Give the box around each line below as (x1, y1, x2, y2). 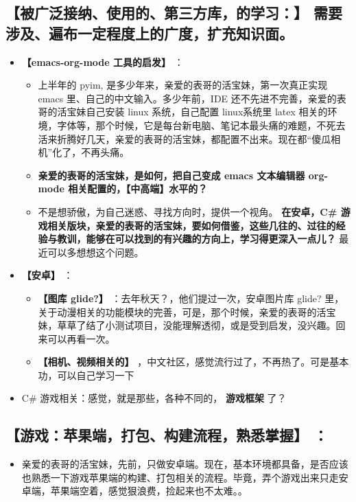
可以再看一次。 (47, 331, 115, 345)
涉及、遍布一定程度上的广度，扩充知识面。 (5, 22, 294, 43)
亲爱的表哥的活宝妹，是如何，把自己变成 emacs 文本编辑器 (38, 168, 305, 182)
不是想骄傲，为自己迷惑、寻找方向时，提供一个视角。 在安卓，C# (38, 204, 337, 218)
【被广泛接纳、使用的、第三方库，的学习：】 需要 (5, 2, 343, 23)
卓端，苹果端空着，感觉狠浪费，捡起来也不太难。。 (21, 483, 248, 498)
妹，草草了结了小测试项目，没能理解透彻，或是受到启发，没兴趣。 (38, 318, 336, 332)
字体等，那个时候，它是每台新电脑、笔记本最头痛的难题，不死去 (57, 117, 346, 132)
